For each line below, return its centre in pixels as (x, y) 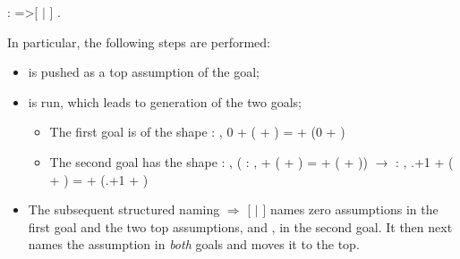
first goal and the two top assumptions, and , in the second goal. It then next (240, 226)
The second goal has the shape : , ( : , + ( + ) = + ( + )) (209, 161)
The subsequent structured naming (124, 209)
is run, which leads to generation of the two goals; (165, 101)
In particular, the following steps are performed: (139, 42)
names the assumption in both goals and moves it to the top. (194, 244)
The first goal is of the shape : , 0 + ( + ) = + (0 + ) (197, 132)
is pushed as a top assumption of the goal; (144, 72)
